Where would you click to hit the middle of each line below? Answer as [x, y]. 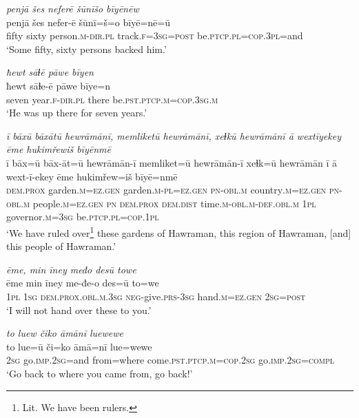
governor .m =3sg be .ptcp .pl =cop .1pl [83, 217]
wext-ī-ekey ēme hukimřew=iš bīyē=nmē [92, 176]
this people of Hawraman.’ [61, 246]
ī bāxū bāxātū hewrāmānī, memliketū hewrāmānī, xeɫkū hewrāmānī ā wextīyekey [174, 135]
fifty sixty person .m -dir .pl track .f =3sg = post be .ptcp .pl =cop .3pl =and [155, 35]
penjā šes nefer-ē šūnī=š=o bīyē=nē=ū [88, 22]
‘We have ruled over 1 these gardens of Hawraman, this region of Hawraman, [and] [179, 231]
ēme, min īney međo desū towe [71, 269]
